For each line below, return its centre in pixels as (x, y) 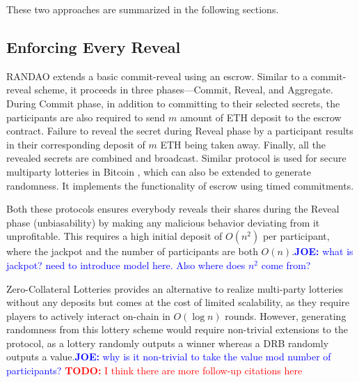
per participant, (296, 236)
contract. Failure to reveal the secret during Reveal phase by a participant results (180, 131)
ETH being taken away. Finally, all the (243, 144)
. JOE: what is (322, 251)
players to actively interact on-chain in (88, 315)
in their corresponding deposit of (76, 144)
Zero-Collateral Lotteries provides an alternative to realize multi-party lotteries (175, 288)
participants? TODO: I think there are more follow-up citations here (154, 370)
